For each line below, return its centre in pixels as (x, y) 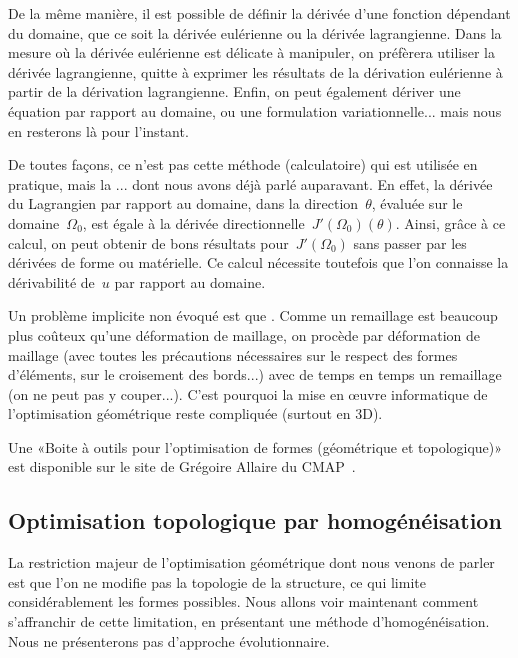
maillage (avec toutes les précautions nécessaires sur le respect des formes (233, 354)
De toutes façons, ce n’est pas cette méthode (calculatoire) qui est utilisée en (243, 164)
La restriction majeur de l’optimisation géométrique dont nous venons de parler (251, 562)
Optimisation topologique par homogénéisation (255, 520)
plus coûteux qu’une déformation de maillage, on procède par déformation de (244, 334)
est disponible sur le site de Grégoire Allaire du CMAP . (182, 466)
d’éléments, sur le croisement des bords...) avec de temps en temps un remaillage (255, 374)
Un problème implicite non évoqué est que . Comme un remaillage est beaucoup (253, 315)
